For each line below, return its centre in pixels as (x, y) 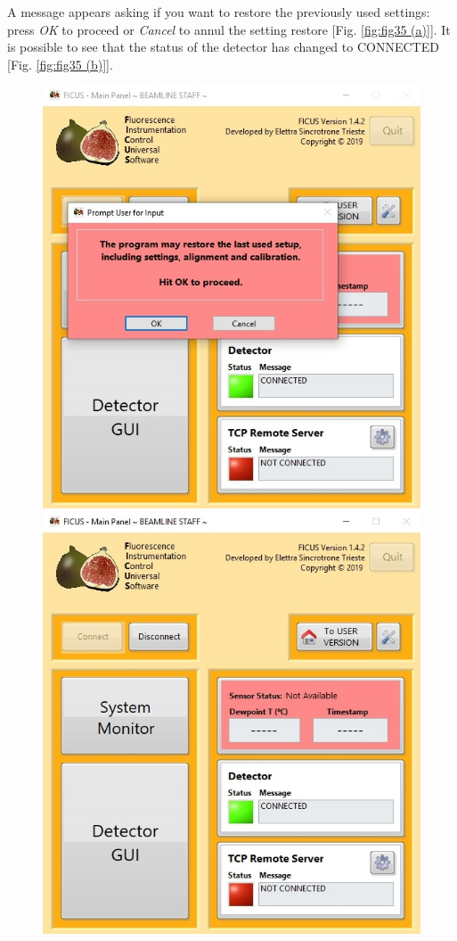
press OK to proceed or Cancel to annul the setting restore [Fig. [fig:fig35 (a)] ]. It (229, 29)
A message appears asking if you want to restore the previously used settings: (219, 12)
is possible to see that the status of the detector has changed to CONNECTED (223, 47)
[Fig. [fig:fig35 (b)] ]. (60, 64)
